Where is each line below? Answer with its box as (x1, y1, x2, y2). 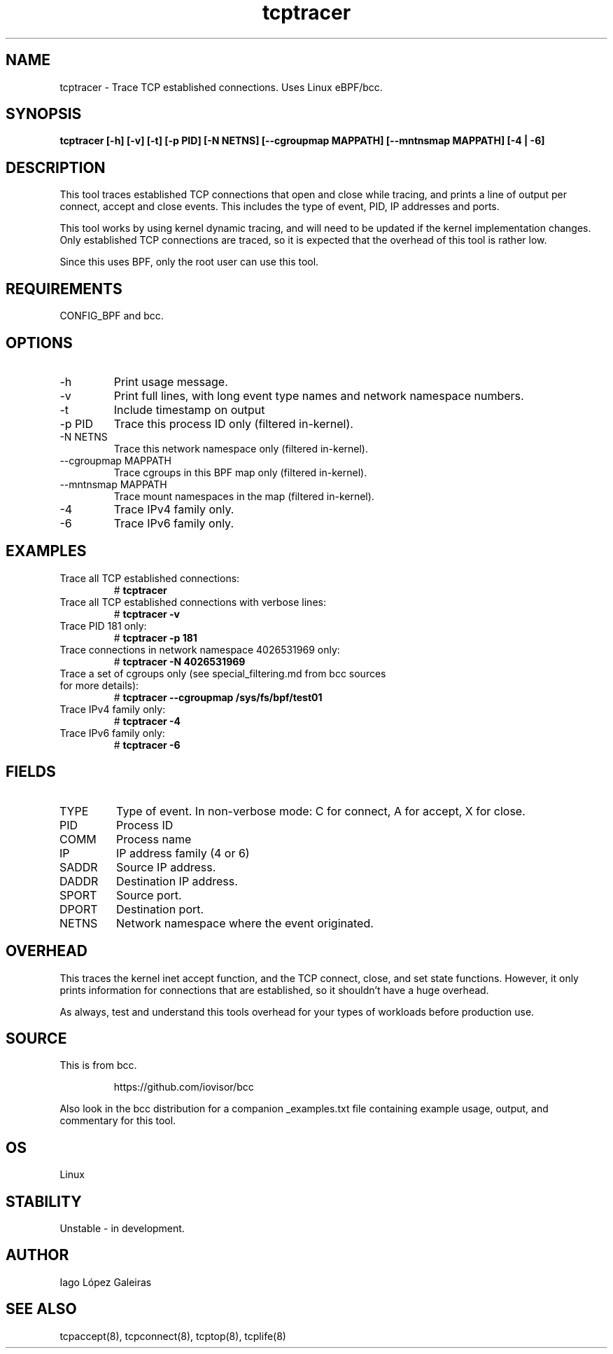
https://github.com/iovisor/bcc (113, 1081, 254, 1093)
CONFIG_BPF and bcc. (59, 310, 164, 322)
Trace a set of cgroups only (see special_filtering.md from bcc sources (59, 667, 386, 679)
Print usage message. (113, 374, 228, 389)
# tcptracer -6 (113, 738, 181, 751)
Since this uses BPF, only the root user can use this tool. (59, 256, 319, 268)
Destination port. (116, 901, 204, 916)
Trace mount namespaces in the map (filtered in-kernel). (113, 490, 374, 502)
